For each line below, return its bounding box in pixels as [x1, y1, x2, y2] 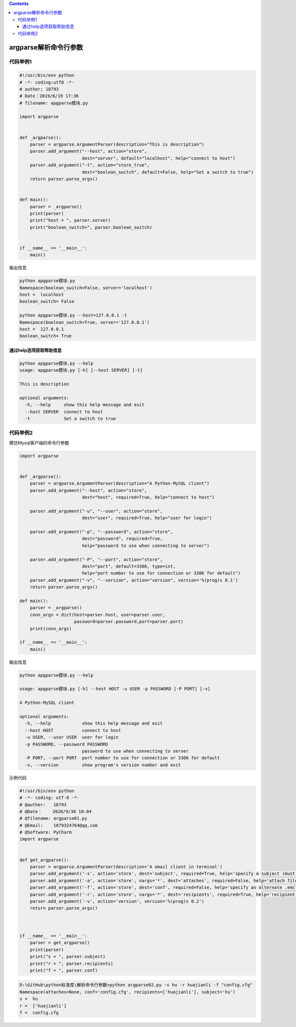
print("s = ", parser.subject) [30, 954, 106, 959]
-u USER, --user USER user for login [25, 734, 118, 740]
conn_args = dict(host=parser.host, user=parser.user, [30, 612, 165, 617]
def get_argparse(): [19, 857, 69, 863]
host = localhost [19, 292, 64, 298]
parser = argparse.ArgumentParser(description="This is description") [30, 142, 205, 148]
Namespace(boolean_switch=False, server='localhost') [19, 285, 152, 291]
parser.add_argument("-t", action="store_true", [30, 162, 150, 168]
